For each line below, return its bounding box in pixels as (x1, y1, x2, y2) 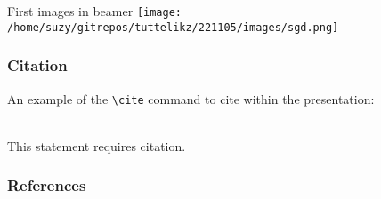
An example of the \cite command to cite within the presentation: (7, 89, 375, 107)
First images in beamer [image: (7, 2, 182, 20)
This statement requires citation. (7, 136, 186, 155)
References (7, 174, 86, 196)
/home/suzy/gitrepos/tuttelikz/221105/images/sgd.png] (7, 20, 339, 34)
